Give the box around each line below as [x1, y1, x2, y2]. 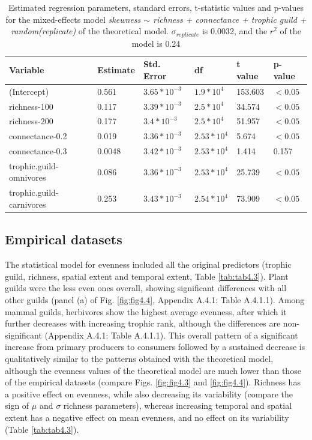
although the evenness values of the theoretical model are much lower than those [5, 364, 301, 376]
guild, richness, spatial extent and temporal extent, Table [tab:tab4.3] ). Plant [5, 270, 289, 282]
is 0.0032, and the [202, 25, 268, 37]
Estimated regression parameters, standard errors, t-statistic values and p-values [8, 1, 304, 13]
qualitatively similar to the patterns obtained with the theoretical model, [5, 352, 274, 364]
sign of [5, 399, 29, 412]
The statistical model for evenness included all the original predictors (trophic [5, 258, 292, 271]
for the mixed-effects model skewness [5, 13, 141, 25]
